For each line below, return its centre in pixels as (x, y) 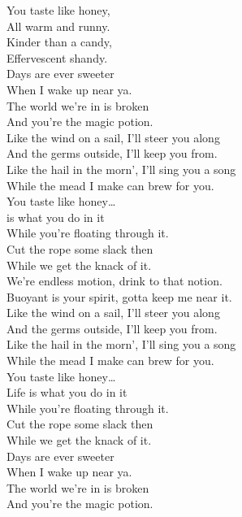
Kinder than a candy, (59, 42)
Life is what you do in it (67, 392)
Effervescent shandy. (57, 57)
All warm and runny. (58, 26)
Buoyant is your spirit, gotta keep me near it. (119, 296)
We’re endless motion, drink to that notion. (115, 281)
